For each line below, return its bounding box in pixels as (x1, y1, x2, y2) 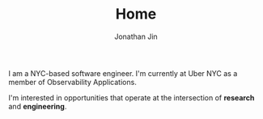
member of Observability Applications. (8, 77, 138, 87)
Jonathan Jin (114, 32, 158, 41)
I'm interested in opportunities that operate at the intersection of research (8, 92, 255, 102)
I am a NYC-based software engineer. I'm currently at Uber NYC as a (8, 68, 238, 78)
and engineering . (8, 101, 67, 111)
